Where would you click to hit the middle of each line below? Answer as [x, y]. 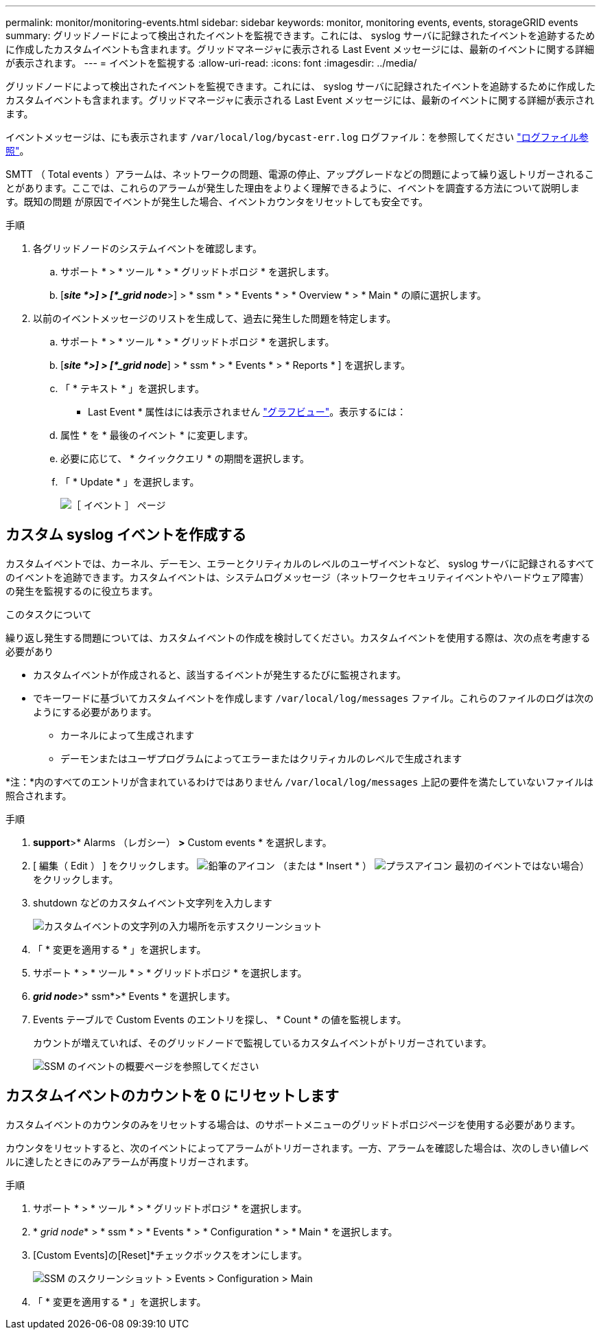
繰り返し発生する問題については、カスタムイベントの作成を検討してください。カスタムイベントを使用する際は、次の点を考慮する [298, 637]
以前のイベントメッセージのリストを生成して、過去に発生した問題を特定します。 [215, 318]
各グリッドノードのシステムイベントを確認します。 [148, 248]
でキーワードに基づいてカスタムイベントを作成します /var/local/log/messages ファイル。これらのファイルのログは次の [314, 698]
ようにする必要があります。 [95, 711]
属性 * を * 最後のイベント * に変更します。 [157, 435]
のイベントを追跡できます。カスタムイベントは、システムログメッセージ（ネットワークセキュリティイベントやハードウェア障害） [298, 577]
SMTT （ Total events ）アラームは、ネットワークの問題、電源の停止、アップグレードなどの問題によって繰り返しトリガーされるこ [300, 174]
